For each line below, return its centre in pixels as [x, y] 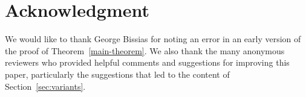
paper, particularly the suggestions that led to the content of [117, 74]
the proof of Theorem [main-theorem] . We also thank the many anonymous [145, 50]
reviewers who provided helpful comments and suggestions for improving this [147, 62]
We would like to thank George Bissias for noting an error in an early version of [153, 39]
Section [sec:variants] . [45, 86]
